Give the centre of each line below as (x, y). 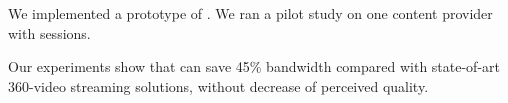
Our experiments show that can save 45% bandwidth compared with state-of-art (254, 66)
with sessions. (49, 32)
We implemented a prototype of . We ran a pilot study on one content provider (250, 13)
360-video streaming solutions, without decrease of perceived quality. (218, 85)
